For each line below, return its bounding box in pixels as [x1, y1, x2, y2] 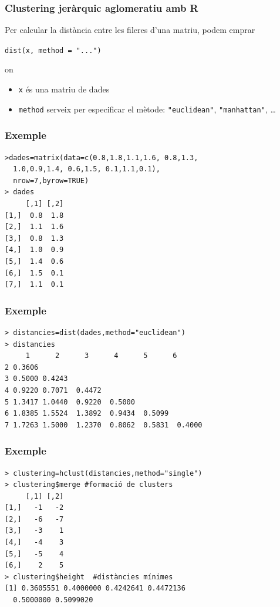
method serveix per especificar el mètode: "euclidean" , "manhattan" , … [18, 102, 276, 115]
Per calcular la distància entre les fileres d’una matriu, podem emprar [5, 24, 255, 36]
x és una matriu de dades [18, 83, 110, 95]
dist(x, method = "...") [5, 46, 102, 55]
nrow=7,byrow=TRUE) [13, 176, 89, 185]
